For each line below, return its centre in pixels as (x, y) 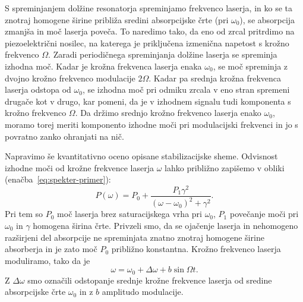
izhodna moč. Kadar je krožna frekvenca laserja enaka (103, 66)
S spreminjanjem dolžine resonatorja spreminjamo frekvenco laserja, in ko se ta (149, 8)
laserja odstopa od (38, 89)
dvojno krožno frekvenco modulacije (70, 78)
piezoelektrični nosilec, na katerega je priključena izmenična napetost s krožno (147, 43)
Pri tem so (24, 214)
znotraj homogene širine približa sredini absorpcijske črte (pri (117, 19)
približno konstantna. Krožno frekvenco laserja (196, 249)
